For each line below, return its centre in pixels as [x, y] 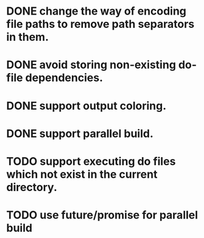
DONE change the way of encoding [97, 11]
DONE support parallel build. [80, 134]
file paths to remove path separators [100, 24]
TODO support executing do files [91, 161]
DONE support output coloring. [86, 106]
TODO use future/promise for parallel [102, 215]
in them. [27, 37]
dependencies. [64, 78]
